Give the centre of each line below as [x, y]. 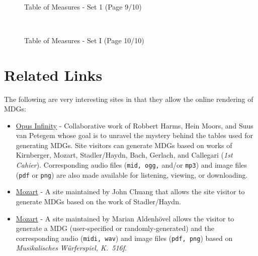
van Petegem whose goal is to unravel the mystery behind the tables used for [135, 135]
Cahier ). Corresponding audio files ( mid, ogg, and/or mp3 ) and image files [131, 165]
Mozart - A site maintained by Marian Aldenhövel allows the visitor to [125, 218]
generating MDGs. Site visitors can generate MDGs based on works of [124, 145]
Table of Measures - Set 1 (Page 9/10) [83, 6]
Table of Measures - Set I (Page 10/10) [84, 40]
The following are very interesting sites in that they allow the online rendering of [129, 99]
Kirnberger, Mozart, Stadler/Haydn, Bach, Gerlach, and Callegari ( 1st [124, 155]
